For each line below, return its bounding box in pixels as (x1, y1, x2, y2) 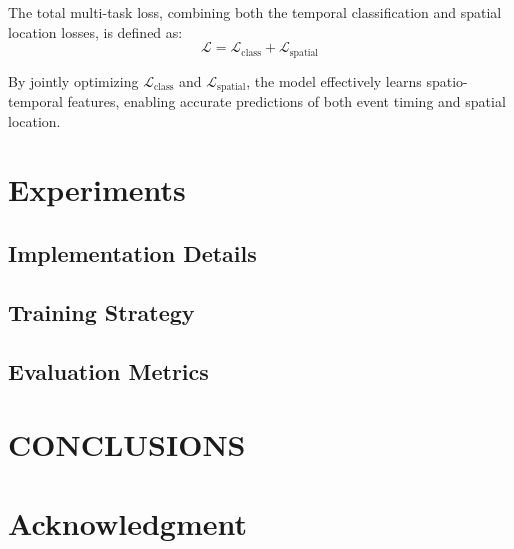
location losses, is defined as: (8, 21, 183, 42)
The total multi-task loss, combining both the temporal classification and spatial (8, 2, 502, 22)
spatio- (426, 70, 468, 91)
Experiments (8, 169, 186, 210)
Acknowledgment (8, 502, 247, 543)
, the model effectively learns (246, 70, 422, 91)
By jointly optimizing (8, 70, 139, 91)
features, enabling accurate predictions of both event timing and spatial (67, 91, 506, 112)
